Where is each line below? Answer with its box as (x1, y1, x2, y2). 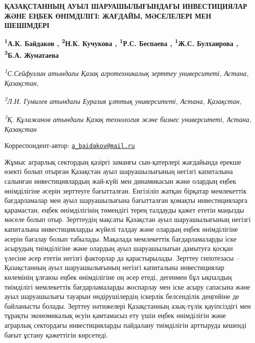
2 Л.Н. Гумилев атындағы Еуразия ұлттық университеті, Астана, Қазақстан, (4, 95, 242, 106)
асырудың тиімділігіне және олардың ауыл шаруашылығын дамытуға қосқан (4, 243, 233, 253)
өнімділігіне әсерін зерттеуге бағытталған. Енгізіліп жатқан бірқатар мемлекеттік (4, 185, 247, 196)
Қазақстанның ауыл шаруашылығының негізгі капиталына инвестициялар (4, 262, 225, 272)
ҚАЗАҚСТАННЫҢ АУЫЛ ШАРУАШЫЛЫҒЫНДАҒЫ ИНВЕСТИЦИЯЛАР (4, 1, 247, 11)
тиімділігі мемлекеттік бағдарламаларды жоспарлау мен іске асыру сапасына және (4, 281, 250, 292)
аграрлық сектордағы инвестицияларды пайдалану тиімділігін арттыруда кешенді (4, 319, 247, 330)
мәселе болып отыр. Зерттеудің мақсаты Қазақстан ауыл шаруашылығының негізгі (4, 214, 251, 224)
